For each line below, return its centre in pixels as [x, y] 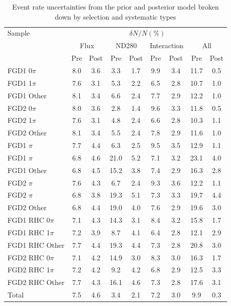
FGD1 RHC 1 [29, 232]
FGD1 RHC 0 [29, 220]
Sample [19, 33]
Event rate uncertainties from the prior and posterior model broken [115, 7]
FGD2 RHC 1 [29, 270]
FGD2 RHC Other [36, 282]
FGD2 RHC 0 [29, 257]
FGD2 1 [20, 120]
